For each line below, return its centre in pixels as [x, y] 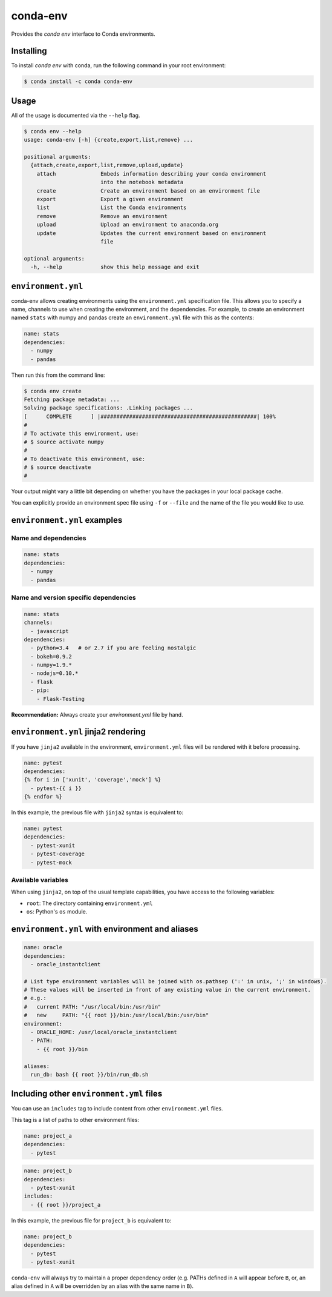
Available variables [40, 880]
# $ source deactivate [57, 467]
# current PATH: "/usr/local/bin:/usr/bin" [93, 1007]
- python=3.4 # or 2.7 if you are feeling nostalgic [113, 648]
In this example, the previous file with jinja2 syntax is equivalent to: [97, 812]
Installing [29, 51]
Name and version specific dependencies [73, 597]
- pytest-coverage [57, 854]
